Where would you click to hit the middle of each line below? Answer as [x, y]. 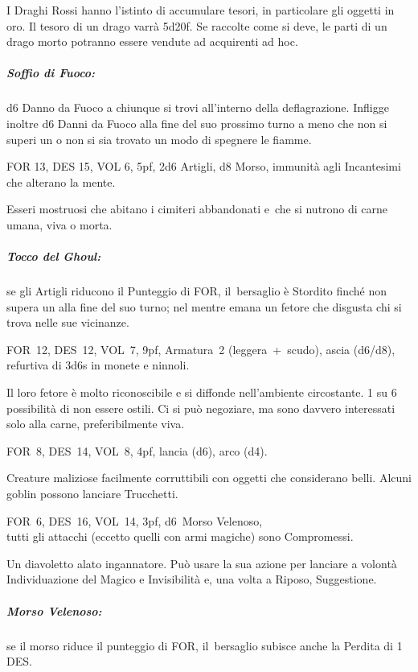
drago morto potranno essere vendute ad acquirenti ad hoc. [152, 41]
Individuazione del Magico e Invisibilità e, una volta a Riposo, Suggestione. [192, 579]
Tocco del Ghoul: [54, 256]
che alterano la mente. [61, 181]
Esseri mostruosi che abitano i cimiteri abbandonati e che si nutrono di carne [197, 209]
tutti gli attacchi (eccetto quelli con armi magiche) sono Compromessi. [180, 536]
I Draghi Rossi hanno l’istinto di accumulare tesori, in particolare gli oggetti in [201, 10]
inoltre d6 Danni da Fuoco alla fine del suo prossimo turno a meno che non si [197, 123]
